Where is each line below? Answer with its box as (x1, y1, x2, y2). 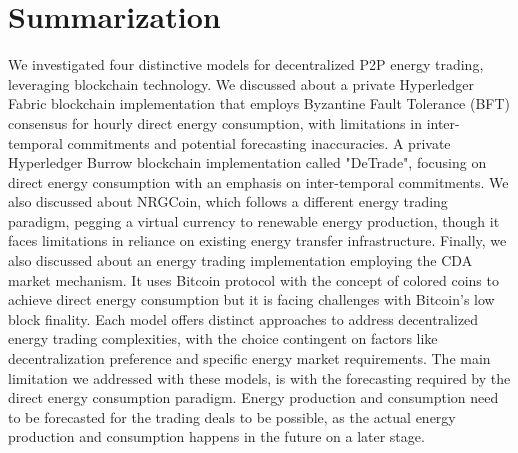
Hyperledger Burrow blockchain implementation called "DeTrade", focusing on (8, 152, 487, 173)
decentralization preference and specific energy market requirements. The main (8, 348, 491, 369)
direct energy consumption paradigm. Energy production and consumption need (8, 387, 499, 408)
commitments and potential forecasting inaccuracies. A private (67, 132, 451, 153)
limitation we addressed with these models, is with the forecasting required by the (8, 367, 511, 388)
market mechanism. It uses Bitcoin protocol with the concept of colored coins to (8, 269, 499, 290)
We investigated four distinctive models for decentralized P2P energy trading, (8, 54, 484, 75)
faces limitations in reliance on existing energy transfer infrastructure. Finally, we (8, 230, 507, 251)
